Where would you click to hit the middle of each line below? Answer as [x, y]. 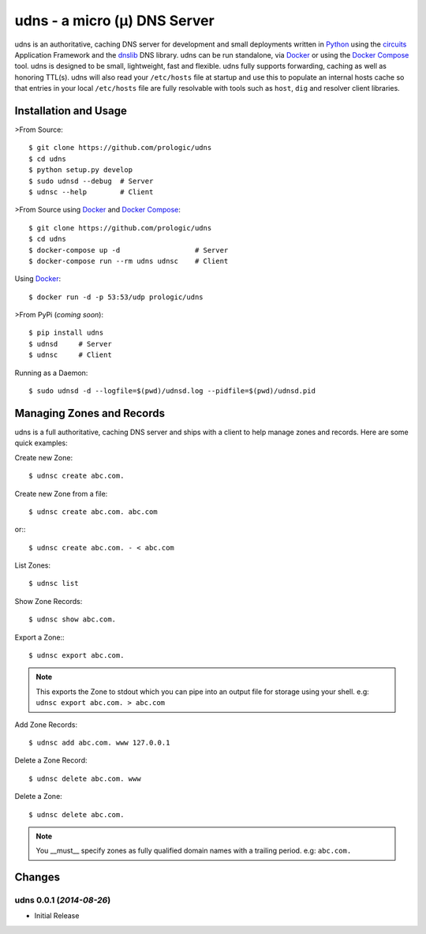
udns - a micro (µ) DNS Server [114, 21]
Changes [37, 878]
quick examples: [41, 443]
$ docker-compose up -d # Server [129, 250]
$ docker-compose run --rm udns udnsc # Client [129, 261]
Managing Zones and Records [90, 413]
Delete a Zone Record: [51, 760]
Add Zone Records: [46, 724]
